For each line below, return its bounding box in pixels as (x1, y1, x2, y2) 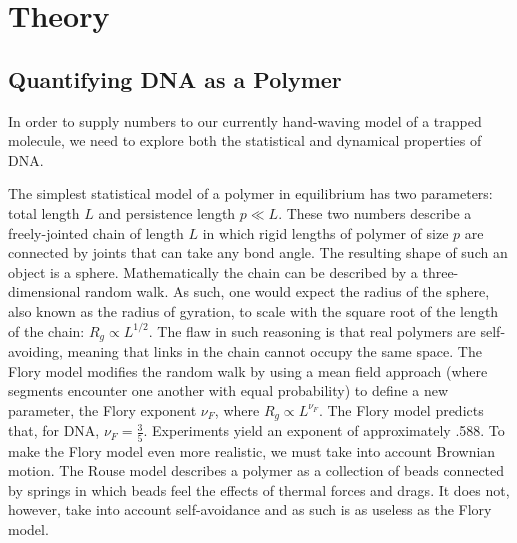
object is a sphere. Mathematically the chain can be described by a (8, 261, 418, 282)
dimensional (8, 281, 81, 302)
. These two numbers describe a (278, 202, 472, 223)
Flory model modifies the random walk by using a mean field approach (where (8, 360, 488, 381)
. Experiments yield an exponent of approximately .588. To (143, 420, 505, 441)
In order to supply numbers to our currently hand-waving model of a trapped (8, 110, 482, 131)
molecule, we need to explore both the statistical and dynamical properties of (8, 130, 482, 151)
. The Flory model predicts (318, 399, 484, 420)
